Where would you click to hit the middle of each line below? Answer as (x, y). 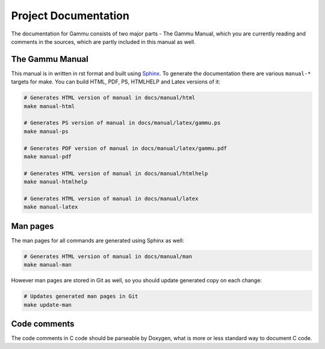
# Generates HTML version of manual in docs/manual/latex (111, 199)
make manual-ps (46, 131)
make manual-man (48, 265)
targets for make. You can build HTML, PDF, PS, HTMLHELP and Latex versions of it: (116, 82)
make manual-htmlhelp (56, 182)
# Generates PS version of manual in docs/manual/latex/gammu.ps (122, 123)
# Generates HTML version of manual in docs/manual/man (108, 256)
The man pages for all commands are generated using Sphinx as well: (98, 240)
